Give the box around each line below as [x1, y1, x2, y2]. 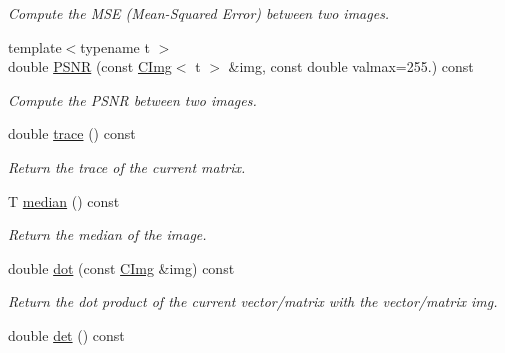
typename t [80, 36, 150, 57]
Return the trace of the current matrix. [8, 156, 246, 177]
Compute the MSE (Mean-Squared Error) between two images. [8, 3, 390, 23]
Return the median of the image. [8, 224, 207, 245]
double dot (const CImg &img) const [8, 257, 235, 278]
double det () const [8, 324, 125, 345]
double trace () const [8, 123, 136, 144]
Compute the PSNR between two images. [8, 89, 257, 110]
